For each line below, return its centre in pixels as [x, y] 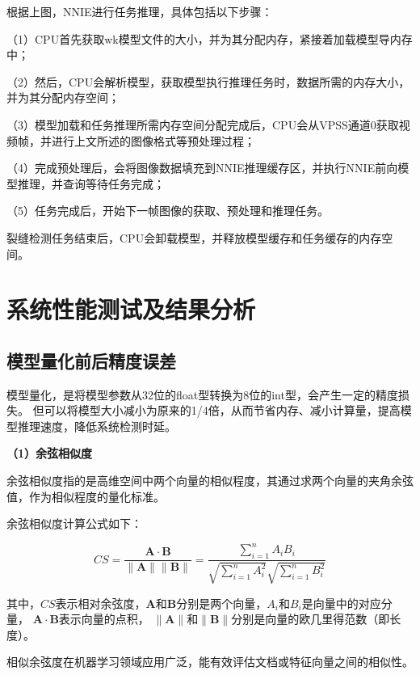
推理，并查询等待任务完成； [91, 183]
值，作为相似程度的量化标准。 [86, 496]
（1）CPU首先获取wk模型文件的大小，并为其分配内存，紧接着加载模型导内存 [210, 38]
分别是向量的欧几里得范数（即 [311, 619]
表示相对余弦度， [101, 603]
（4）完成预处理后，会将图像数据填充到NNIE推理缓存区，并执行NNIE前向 [202, 168]
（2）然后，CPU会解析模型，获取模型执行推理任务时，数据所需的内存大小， [208, 81]
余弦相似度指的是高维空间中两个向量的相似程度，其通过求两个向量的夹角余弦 [210, 481]
